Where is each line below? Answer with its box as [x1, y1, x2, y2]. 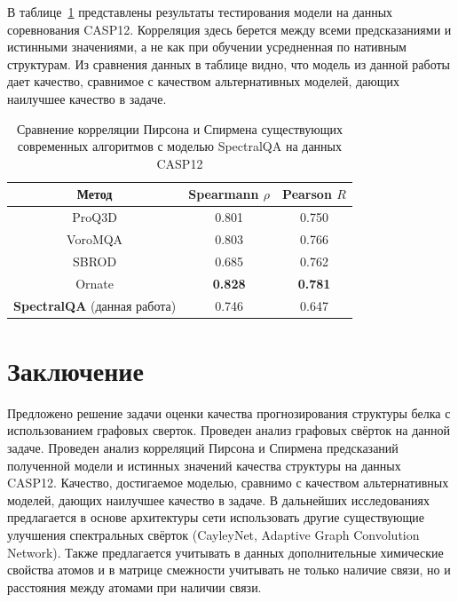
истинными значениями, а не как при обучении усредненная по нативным [7, 37, 407, 56]
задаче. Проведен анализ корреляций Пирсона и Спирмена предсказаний [7, 438, 399, 456]
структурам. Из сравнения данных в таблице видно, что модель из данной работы [7, 54, 450, 73]
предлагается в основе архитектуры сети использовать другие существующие [7, 508, 424, 527]
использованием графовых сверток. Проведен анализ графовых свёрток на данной [7, 421, 450, 440]
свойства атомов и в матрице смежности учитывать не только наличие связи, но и [7, 560, 451, 579]
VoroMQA [67, 230, 123, 249]
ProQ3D [72, 208, 117, 226]
